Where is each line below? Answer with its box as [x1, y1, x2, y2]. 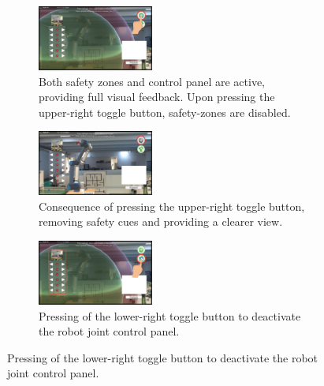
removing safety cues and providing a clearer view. [39, 213, 283, 230]
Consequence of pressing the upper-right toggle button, [39, 197, 305, 214]
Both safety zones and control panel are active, [39, 73, 266, 89]
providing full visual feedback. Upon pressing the [39, 88, 275, 105]
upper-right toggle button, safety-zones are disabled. [39, 103, 291, 120]
